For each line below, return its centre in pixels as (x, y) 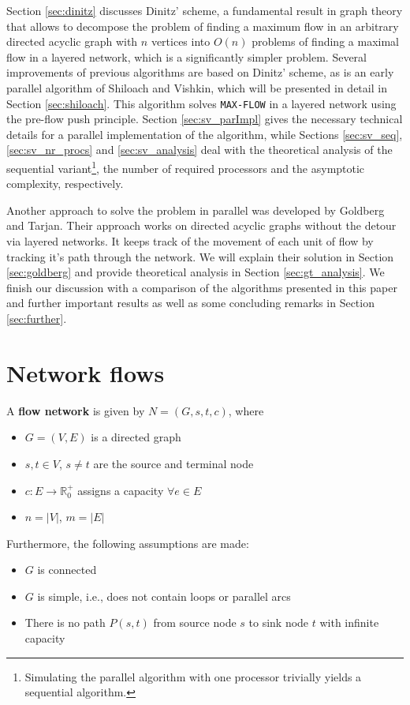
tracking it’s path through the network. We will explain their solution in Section (200, 256)
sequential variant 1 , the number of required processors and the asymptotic (186, 167)
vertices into (181, 41)
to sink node (279, 622)
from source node (195, 622)
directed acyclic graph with (72, 41)
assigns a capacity (121, 490)
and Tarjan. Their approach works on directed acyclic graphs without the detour (201, 225)
